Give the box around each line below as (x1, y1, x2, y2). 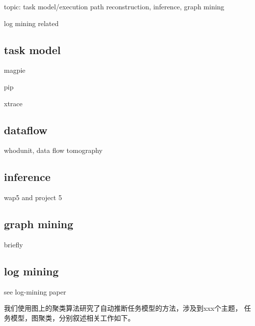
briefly (4, 239, 23, 249)
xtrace (4, 98, 23, 108)
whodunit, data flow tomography (4, 145, 103, 155)
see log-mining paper (4, 286, 66, 296)
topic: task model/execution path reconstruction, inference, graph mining (4, 1, 225, 11)
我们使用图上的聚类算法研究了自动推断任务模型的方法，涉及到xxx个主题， (4, 303, 242, 313)
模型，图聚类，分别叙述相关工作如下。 (10, 312, 135, 323)
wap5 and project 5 (4, 192, 62, 203)
